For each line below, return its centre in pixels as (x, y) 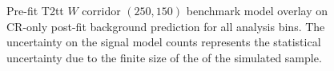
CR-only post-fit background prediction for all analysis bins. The (166, 26)
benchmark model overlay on (257, 11)
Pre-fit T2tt (35, 11)
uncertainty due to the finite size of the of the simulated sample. (164, 57)
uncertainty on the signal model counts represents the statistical (164, 42)
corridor (101, 11)
